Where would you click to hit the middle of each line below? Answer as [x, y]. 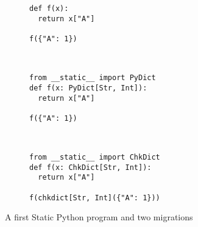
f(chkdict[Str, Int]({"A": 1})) [95, 198]
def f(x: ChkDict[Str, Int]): [90, 167]
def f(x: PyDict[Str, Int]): [88, 88]
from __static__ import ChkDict [95, 158]
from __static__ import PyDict [93, 78]
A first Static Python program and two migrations [99, 217]
